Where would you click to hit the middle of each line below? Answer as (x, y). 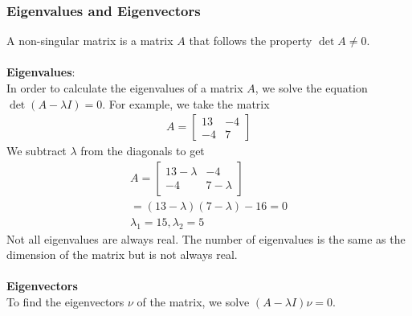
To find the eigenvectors (65, 302)
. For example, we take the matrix (186, 103)
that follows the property (251, 41)
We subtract (37, 151)
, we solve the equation (311, 88)
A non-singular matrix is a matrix (90, 41)
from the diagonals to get (143, 151)
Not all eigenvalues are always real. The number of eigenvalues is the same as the (206, 238)
